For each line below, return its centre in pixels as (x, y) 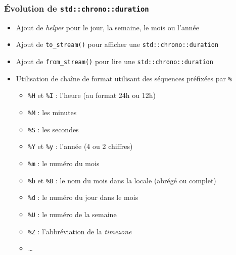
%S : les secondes (53, 129)
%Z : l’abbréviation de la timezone (80, 231)
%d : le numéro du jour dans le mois (83, 197)
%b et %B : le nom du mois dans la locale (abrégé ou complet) (122, 180)
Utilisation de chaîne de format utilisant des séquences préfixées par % (124, 78)
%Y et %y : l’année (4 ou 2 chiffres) (80, 146)
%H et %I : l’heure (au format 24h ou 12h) (92, 95)
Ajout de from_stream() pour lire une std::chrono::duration (114, 61)
